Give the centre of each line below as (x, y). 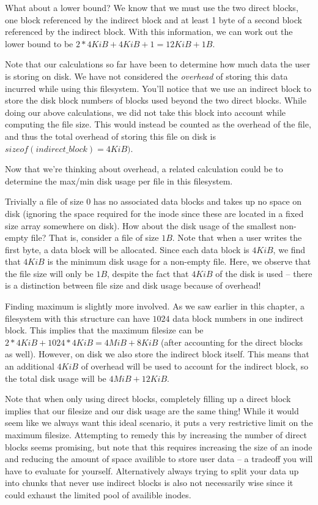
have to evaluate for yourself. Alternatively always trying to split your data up (152, 470)
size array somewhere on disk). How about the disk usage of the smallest (141, 225)
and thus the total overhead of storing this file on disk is (111, 136)
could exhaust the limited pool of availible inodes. (98, 494)
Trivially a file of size (44, 201)
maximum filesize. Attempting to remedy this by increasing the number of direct (156, 435)
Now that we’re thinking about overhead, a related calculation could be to (144, 169)
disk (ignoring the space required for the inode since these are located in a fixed (154, 213)
